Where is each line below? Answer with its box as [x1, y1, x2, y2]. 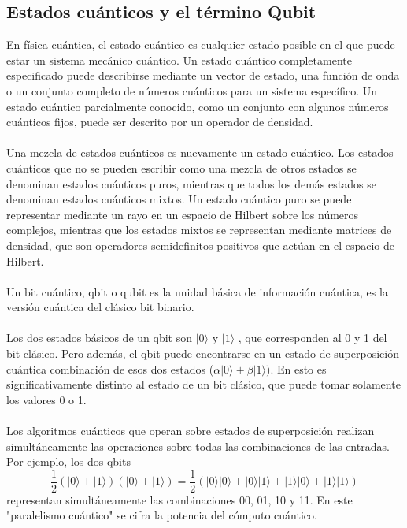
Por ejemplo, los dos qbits [6, 453, 131, 470]
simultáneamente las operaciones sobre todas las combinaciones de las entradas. [6, 437, 390, 454]
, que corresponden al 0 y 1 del [238, 329, 387, 346]
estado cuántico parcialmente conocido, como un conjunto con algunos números [6, 98, 389, 114]
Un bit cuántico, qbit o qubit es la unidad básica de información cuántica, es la [6, 283, 388, 299]
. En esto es [270, 360, 327, 377]
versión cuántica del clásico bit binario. [6, 299, 194, 315]
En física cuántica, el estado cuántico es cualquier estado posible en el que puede [6, 36, 395, 53]
